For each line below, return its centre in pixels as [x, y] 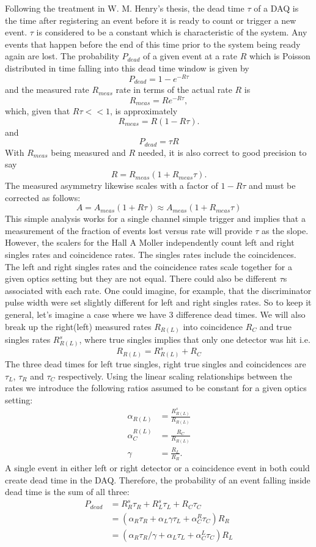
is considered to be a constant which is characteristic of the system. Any [172, 32]
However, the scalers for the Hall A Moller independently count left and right [150, 242]
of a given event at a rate [190, 56]
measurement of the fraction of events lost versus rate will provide [129, 230]
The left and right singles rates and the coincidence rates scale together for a [149, 266]
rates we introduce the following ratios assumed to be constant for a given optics [156, 388]
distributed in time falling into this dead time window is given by [127, 68]
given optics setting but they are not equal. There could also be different [141, 278]
